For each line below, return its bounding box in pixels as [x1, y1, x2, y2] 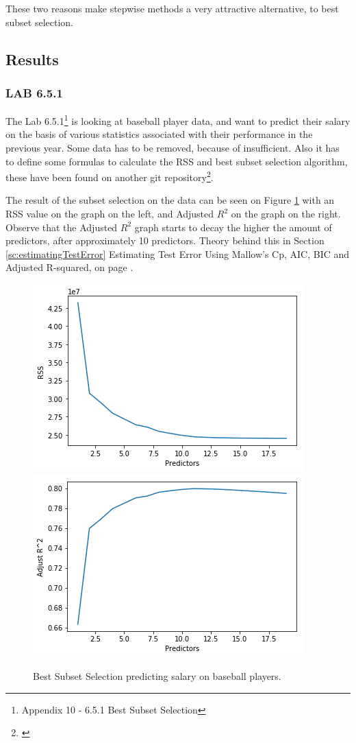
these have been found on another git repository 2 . [5, 168, 214, 184]
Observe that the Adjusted [5, 220, 118, 234]
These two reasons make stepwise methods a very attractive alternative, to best [5, 1, 339, 15]
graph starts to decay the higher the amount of [134, 220, 332, 234]
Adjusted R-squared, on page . [5, 260, 133, 274]
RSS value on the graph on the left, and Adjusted [5, 207, 214, 221]
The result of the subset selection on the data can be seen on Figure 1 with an [5, 193, 335, 207]
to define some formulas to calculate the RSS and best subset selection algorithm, [5, 154, 348, 168]
